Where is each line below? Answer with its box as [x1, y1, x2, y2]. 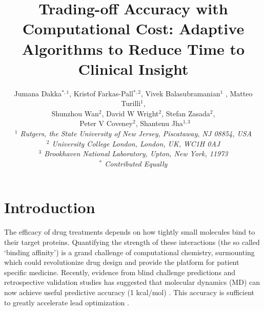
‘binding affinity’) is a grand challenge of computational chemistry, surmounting [4, 246, 255, 257]
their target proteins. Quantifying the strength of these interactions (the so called [4, 236, 260, 247]
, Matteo [225, 88, 253, 98]
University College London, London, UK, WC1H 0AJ [52, 138, 220, 149]
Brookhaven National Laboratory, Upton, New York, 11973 [44, 148, 228, 159]
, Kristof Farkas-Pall [69, 88, 133, 98]
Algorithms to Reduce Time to [22, 38, 245, 59]
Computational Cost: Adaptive [22, 18, 245, 39]
